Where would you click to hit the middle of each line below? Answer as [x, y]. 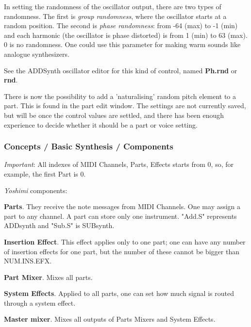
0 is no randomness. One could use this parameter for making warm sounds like [122, 44]
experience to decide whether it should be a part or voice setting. [101, 124]
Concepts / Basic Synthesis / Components [89, 146]
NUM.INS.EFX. [28, 261]
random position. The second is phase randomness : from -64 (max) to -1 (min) [121, 25]
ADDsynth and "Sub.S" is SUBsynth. [59, 225]
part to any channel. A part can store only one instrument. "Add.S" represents [120, 216]
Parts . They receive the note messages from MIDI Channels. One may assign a [122, 206]
